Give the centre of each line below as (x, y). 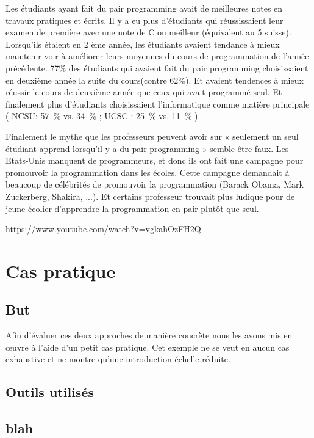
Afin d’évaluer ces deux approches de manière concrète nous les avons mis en (149, 335)
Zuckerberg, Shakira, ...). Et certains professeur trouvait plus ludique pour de (150, 196)
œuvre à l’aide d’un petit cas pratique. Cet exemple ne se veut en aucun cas (148, 347)
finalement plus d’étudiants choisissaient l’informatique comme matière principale (158, 104)
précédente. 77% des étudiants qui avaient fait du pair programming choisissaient (157, 68)
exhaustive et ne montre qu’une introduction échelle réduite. (118, 359)
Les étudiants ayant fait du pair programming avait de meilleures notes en (144, 8)
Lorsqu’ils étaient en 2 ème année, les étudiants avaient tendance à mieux (143, 44)
